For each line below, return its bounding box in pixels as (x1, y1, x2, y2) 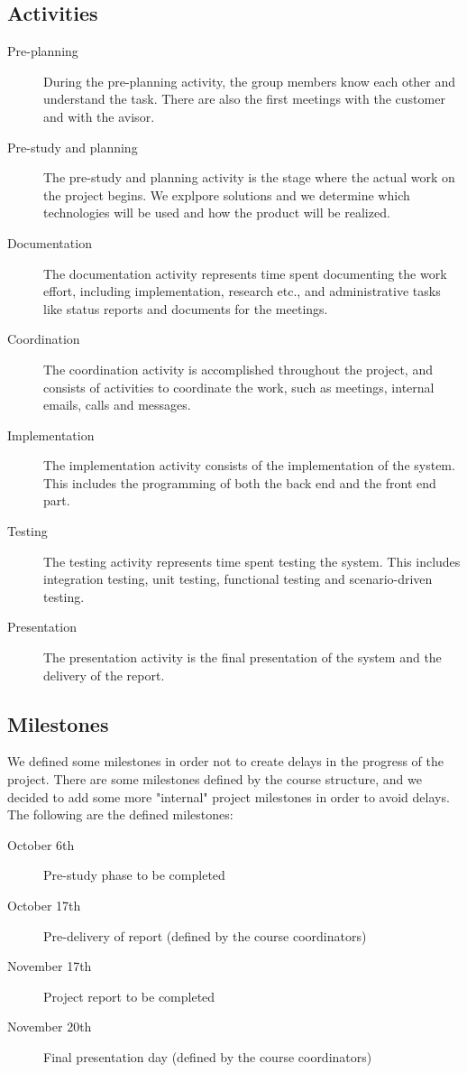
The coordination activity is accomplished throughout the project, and (43, 359, 433, 378)
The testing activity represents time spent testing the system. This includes (43, 551, 461, 570)
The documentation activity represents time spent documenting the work (43, 264, 447, 282)
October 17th (7, 896, 81, 914)
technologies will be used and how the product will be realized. (43, 203, 390, 222)
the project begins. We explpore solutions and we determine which (43, 185, 410, 204)
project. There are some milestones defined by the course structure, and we (7, 770, 422, 789)
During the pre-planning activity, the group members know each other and (43, 71, 456, 90)
